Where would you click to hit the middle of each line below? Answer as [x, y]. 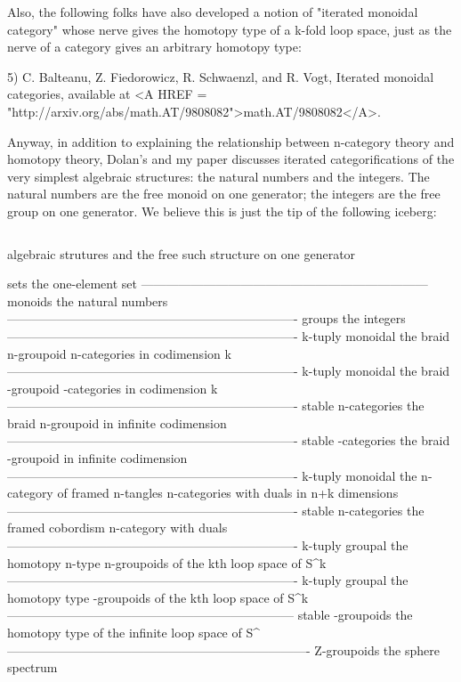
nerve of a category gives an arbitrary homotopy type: [154, 47]
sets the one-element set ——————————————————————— [218, 284]
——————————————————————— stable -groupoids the [210, 615]
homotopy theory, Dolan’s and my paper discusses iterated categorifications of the [231, 159]
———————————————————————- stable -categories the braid [229, 440]
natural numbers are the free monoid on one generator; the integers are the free [224, 194]
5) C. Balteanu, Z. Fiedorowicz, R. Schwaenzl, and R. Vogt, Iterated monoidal [221, 76]
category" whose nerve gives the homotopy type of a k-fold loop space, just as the [230, 29]
